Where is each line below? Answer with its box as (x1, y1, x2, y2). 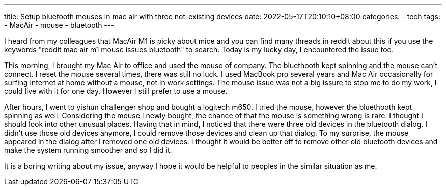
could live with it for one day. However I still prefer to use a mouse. (4, 87, 228, 96)
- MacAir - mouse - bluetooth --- (4, 21, 114, 29)
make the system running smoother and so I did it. (4, 146, 172, 154)
